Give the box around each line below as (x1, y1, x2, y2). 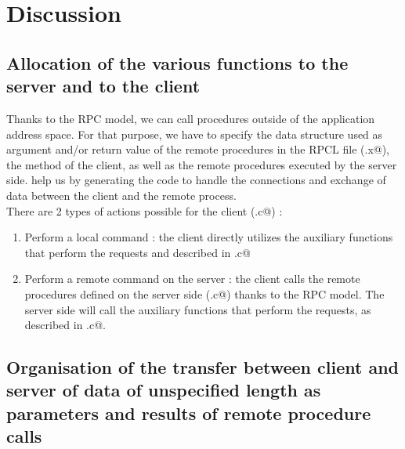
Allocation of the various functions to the (6, 50, 349, 74)
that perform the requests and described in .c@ (24, 244, 251, 260)
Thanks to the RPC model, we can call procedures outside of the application (6, 110, 375, 126)
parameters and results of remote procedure (6, 400, 371, 425)
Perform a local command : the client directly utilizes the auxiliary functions (24, 229, 393, 245)
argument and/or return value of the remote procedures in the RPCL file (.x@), (6, 141, 390, 158)
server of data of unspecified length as (6, 378, 321, 402)
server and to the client (6, 74, 201, 98)
